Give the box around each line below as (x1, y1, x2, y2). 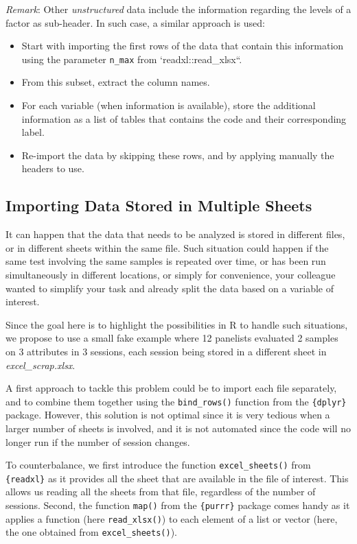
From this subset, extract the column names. (21, 75, 210, 89)
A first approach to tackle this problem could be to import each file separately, (5, 381, 337, 395)
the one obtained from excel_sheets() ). (5, 525, 178, 539)
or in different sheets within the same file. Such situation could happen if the (5, 240, 329, 255)
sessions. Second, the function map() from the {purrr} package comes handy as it (5, 498, 350, 512)
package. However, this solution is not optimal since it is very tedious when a (5, 407, 330, 422)
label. (21, 125, 45, 139)
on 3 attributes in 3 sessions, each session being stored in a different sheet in (5, 344, 327, 358)
